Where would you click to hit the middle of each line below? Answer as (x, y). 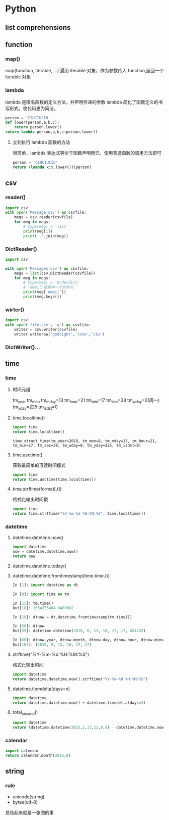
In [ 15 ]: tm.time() (33, 603)
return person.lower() (38, 127)
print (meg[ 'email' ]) (45, 292)
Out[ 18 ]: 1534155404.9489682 (43, 608)
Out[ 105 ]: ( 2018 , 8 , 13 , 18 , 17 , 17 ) (52, 645)
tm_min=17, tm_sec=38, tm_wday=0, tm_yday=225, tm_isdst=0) (77, 445)
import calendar (22, 751)
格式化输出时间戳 (30, 499)
